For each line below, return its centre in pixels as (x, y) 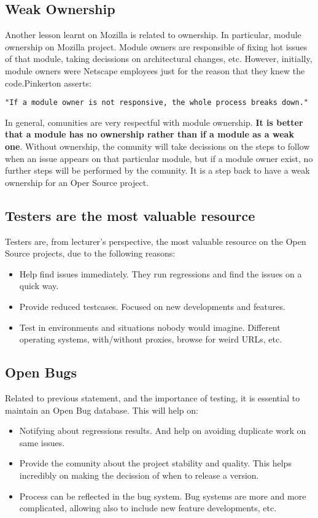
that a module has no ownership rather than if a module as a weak (149, 134)
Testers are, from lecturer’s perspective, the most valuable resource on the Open (156, 241)
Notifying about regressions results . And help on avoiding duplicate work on (163, 431)
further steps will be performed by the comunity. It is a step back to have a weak (157, 170)
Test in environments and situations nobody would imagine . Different (150, 327)
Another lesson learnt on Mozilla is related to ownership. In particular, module (153, 35)
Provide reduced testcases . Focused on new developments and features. (152, 306)
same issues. (42, 442)
